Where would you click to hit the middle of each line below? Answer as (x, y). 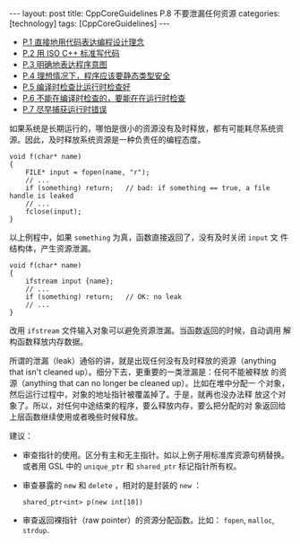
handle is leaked (42, 196)
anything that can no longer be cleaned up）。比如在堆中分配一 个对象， (157, 383)
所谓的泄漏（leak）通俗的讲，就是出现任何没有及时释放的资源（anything (143, 360)
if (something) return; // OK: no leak (103, 297)
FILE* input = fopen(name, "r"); (88, 172)
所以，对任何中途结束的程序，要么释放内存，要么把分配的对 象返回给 (159, 405)
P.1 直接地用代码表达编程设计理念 (83, 42)
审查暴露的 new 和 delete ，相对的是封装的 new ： (112, 485)
